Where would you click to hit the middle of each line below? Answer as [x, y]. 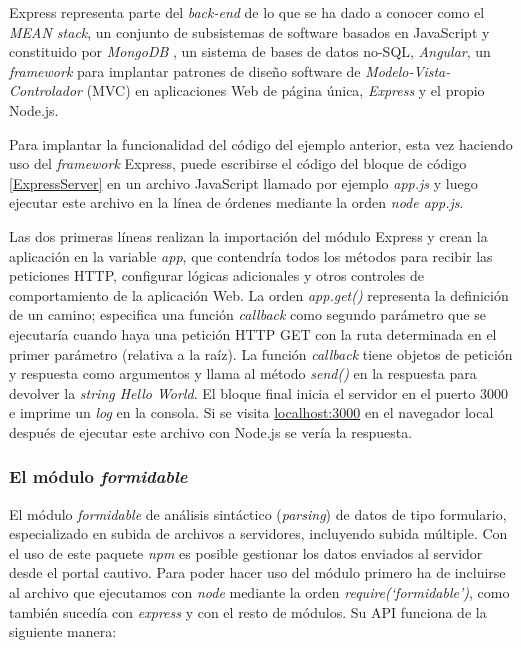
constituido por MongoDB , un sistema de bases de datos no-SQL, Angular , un [250, 51]
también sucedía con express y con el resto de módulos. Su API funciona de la [248, 611]
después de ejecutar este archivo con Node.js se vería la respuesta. [211, 431]
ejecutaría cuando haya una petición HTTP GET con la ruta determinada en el [253, 333]
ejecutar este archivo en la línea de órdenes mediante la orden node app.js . [236, 202]
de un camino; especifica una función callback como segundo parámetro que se [247, 314]
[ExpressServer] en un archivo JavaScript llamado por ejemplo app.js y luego [243, 182]
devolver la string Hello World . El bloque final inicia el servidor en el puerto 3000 [258, 392]
